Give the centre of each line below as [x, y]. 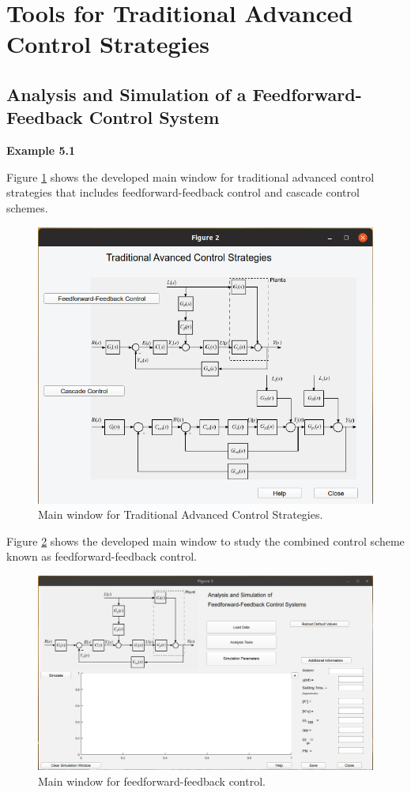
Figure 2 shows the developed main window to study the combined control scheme [205, 541]
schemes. [27, 207]
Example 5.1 [41, 150]
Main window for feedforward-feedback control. [152, 781]
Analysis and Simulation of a [126, 94]
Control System [154, 117]
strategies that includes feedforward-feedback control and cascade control [183, 192]
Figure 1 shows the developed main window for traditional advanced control [190, 176]
